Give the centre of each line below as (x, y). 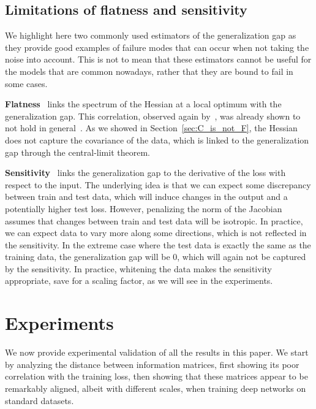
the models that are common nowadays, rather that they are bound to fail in (149, 71)
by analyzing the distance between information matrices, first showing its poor (152, 364)
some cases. (26, 83)
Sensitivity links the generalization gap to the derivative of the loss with (145, 173)
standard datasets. (39, 400)
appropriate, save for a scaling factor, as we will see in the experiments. (139, 281)
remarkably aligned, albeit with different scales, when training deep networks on (156, 388)
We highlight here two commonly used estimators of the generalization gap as (151, 35)
